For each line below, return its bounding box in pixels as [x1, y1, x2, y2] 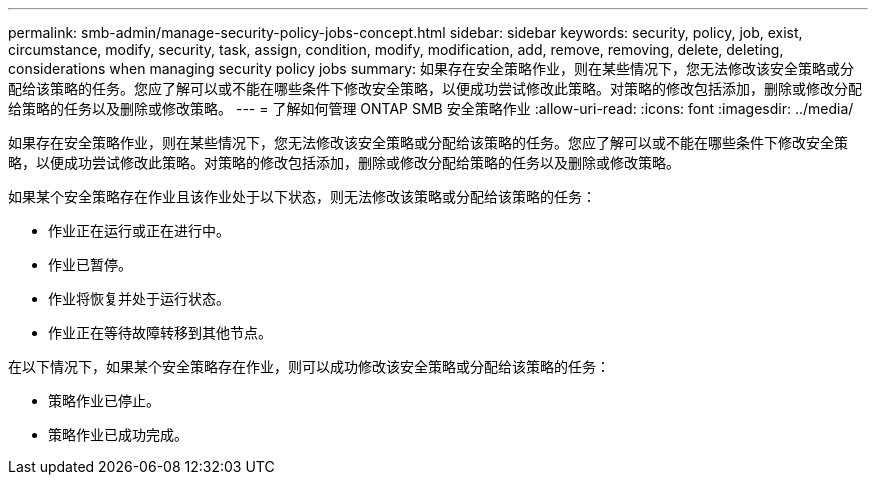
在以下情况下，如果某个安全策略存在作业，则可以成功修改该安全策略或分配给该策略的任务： [8, 358, 610, 375]
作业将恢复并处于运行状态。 [48, 290, 230, 307]
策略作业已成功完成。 [48, 426, 188, 443]
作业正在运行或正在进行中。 [48, 222, 230, 239]
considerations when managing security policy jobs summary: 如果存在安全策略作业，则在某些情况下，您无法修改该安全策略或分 [8, 60, 855, 77]
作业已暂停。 [48, 256, 132, 273]
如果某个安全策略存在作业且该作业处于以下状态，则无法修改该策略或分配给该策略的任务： [8, 188, 596, 205]
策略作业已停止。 [48, 392, 160, 409]
